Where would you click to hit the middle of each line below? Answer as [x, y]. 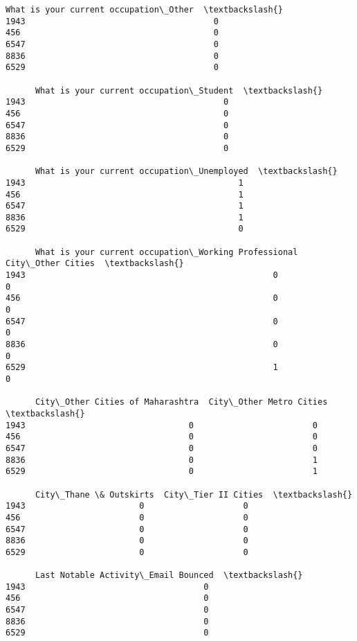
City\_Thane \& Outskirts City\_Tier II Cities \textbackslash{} [194, 494]
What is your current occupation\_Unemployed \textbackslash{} [186, 172]
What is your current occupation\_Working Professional [166, 252]
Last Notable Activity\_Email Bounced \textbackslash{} [169, 576]
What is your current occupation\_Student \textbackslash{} [179, 90]
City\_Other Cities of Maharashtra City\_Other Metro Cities [181, 402]
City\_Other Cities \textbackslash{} [95, 264]
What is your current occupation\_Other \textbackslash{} [144, 10]
